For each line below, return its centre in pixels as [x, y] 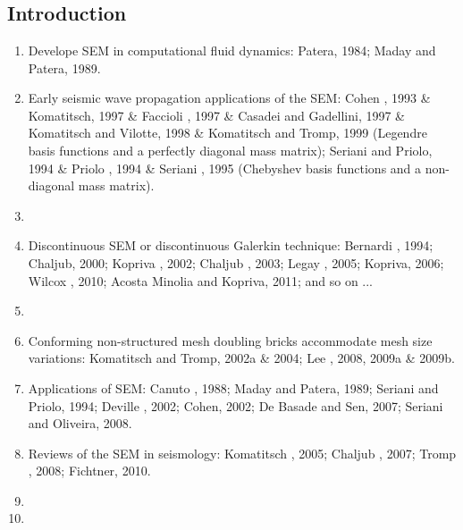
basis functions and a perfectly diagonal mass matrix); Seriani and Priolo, [230, 150]
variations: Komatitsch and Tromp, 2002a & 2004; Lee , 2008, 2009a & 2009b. [241, 358]
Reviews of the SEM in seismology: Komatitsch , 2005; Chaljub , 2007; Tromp [242, 453]
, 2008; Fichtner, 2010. [89, 471]
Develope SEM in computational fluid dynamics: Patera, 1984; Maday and [232, 50]
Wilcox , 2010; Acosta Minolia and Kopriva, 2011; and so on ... [201, 280]
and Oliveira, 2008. [80, 423]
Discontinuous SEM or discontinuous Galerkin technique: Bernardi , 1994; [231, 245]
